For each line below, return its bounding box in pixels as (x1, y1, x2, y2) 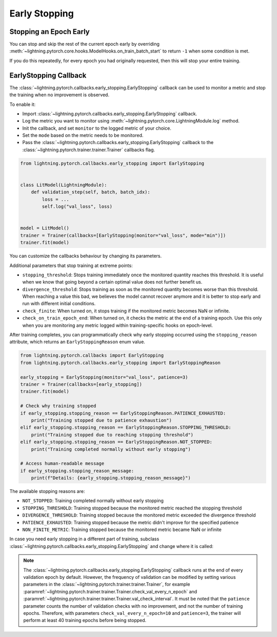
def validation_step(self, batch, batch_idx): (31, 189, 151, 195)
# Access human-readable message (20, 461, 105, 467)
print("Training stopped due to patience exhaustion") (31, 417, 172, 423)
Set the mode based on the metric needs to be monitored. (22, 132, 144, 138)
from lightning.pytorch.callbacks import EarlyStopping (20, 352, 164, 359)
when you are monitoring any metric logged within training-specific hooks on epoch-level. (22, 322, 213, 328)
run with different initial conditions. (22, 300, 96, 307)
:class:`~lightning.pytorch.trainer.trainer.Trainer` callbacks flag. (22, 147, 155, 153)
